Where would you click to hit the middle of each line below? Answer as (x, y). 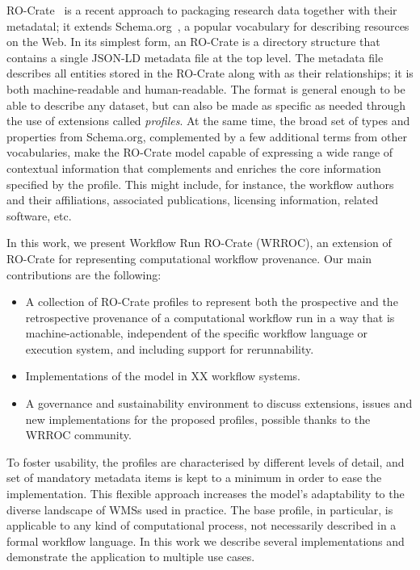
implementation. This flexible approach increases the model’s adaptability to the (206, 494)
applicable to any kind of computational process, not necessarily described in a (202, 525)
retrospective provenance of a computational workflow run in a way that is (210, 317)
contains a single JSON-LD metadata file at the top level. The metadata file (195, 57)
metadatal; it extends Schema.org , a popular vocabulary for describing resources (208, 25)
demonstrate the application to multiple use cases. (131, 557)
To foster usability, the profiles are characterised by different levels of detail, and (206, 461)
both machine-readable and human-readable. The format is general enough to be (206, 88)
